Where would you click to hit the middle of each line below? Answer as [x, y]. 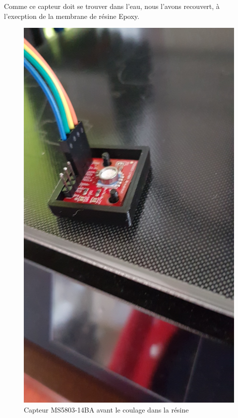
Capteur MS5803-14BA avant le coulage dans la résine [106, 409]
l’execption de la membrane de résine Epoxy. [72, 16]
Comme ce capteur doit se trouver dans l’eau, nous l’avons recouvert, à [112, 6]
